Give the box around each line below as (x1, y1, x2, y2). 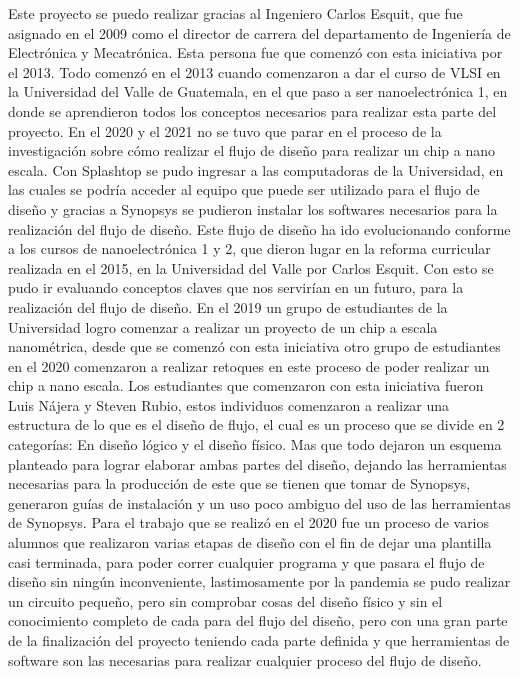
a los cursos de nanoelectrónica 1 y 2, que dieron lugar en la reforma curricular (8, 238, 491, 259)
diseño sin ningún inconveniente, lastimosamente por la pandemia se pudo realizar (8, 571, 511, 592)
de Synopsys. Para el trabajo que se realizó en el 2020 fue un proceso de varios (8, 512, 490, 533)
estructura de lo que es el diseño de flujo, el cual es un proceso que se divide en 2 (8, 414, 505, 435)
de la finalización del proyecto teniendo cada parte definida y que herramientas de (8, 630, 510, 650)
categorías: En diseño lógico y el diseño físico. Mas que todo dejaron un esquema (8, 434, 502, 455)
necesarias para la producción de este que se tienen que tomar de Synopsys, (8, 473, 471, 494)
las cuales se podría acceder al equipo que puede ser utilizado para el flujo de (8, 179, 480, 200)
